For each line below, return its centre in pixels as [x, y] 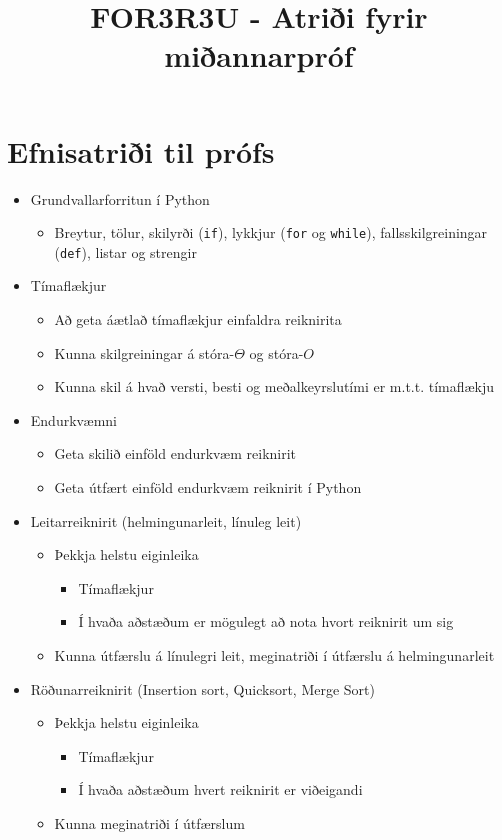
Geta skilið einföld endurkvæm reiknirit [175, 453]
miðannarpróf [259, 55]
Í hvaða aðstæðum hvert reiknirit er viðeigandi [220, 789]
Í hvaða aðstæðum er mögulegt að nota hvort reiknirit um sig [266, 621]
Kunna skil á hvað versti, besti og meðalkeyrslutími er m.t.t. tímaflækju [274, 386]
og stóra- [276, 352]
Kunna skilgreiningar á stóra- [144, 352]
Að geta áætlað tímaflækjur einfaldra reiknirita [198, 319]
